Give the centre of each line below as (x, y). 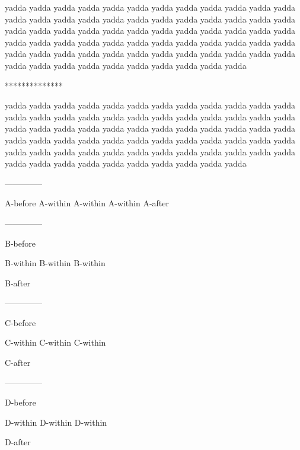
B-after (18, 283)
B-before (20, 243)
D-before (20, 402)
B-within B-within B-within (55, 263)
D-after (18, 442)
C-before (20, 322)
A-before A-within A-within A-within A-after (87, 203)
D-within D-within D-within (56, 422)
